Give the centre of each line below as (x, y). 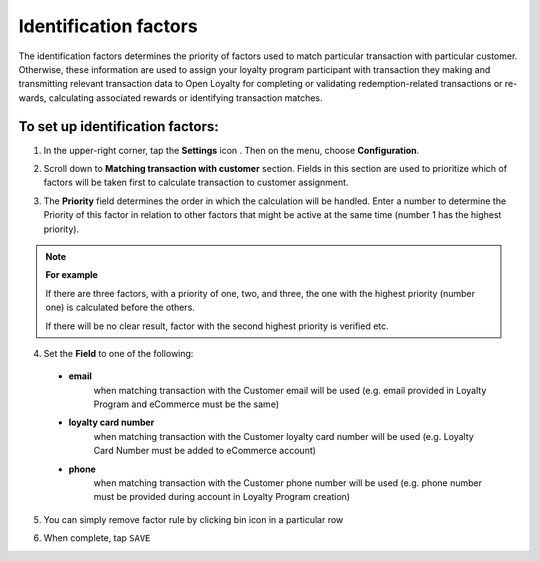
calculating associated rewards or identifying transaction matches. (186, 97)
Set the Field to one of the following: (118, 353)
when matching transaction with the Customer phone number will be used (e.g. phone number (287, 483)
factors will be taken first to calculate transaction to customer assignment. (196, 182)
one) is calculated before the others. (120, 307)
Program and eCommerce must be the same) (186, 404)
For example (72, 275)
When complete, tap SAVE (97, 538)
